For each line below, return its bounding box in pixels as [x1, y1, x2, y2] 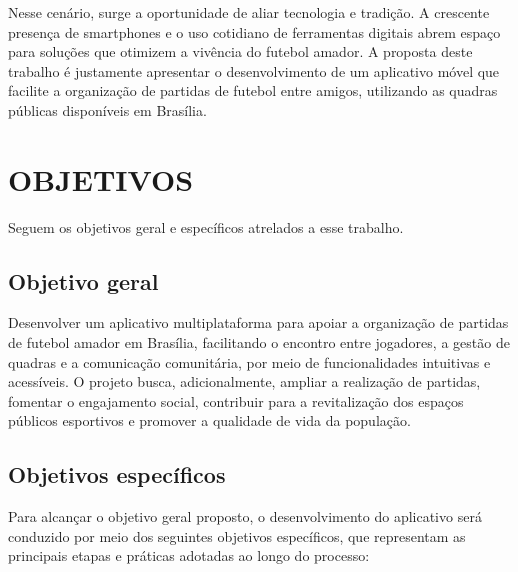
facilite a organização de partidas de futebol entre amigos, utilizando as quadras [8, 80, 498, 101]
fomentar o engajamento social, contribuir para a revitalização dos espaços [8, 390, 464, 411]
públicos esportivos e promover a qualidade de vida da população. [8, 410, 411, 431]
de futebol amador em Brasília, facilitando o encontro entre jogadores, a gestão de [8, 332, 510, 353]
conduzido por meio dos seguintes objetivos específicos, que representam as [8, 525, 466, 546]
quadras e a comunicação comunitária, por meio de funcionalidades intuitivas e [8, 351, 491, 372]
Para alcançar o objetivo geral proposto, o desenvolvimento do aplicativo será [8, 506, 482, 527]
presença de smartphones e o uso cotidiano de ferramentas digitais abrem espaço [8, 21, 501, 42]
